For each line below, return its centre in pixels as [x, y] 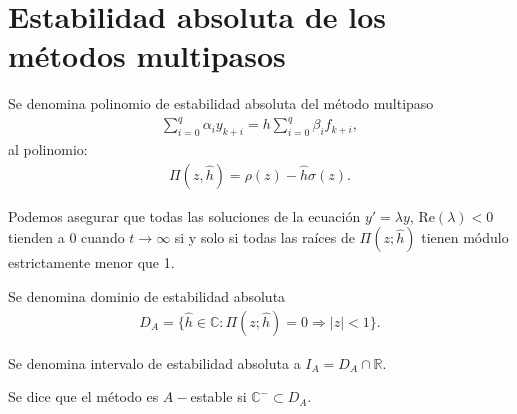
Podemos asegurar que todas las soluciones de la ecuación [184, 215]
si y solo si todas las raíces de [264, 237]
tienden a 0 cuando [66, 237]
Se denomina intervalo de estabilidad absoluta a [154, 362]
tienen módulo [465, 237]
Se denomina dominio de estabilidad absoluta [147, 296]
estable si [218, 396]
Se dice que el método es [83, 396]
